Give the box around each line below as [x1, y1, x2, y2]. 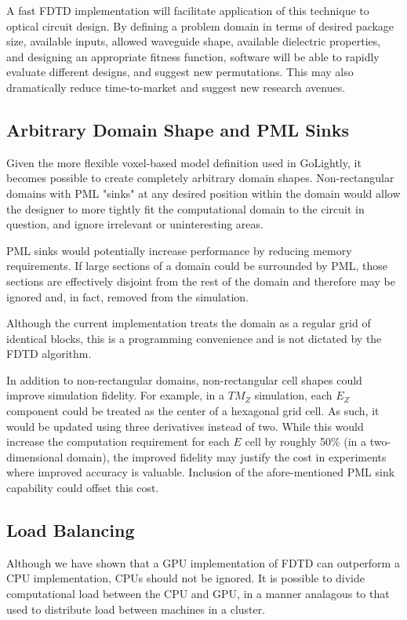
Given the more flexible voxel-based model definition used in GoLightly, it [6, 154, 362, 170]
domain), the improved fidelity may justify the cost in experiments [67, 448, 387, 465]
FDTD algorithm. [6, 345, 92, 362]
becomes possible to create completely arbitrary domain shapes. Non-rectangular [6, 170, 394, 186]
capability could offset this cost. [6, 480, 159, 496]
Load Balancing [6, 518, 135, 542]
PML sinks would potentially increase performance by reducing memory [6, 242, 352, 258]
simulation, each [254, 387, 333, 403]
